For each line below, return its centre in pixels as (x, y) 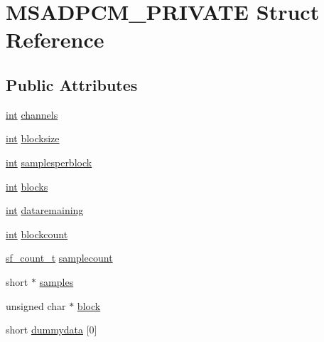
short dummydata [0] (52, 330)
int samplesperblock (49, 162)
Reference (55, 39)
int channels (32, 114)
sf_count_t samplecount (59, 258)
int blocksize (33, 138)
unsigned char (36, 305)
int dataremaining (45, 210)
